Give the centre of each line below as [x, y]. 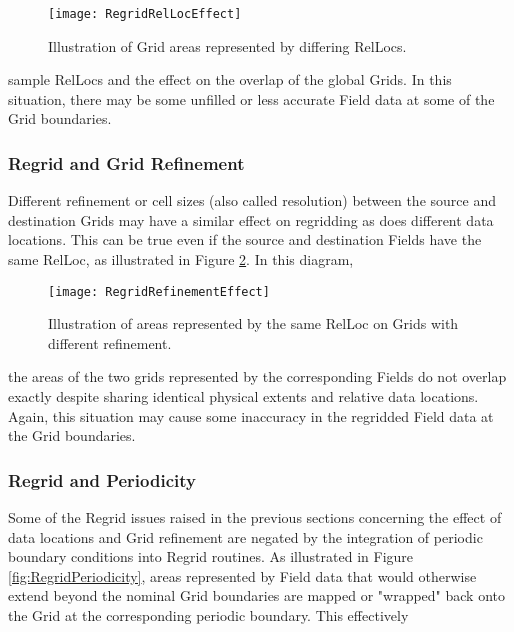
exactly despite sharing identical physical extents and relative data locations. [243, 396]
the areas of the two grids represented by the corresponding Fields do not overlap [257, 376]
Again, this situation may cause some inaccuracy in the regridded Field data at [251, 415]
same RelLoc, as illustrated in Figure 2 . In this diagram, [181, 259]
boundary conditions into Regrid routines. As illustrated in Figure [211, 556]
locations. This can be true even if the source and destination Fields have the [245, 239]
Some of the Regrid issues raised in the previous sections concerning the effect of [255, 517]
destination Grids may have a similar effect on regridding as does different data [251, 219]
